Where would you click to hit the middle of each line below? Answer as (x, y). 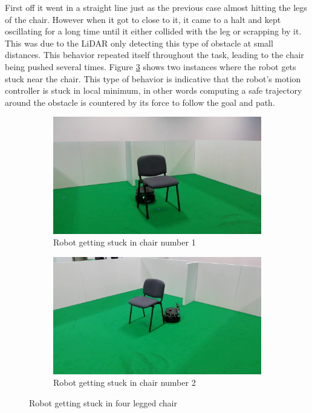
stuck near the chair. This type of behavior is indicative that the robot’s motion (153, 78)
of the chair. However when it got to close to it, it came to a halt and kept (143, 19)
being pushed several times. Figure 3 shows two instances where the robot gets (151, 66)
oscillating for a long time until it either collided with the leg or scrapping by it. (153, 31)
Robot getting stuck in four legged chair (103, 402)
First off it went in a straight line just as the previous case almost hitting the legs (156, 7)
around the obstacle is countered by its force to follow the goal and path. (140, 102)
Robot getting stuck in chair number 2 (125, 382)
